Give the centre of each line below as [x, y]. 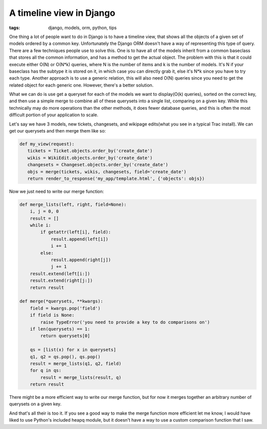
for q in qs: [46, 370]
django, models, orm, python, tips [83, 28]
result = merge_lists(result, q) [81, 377]
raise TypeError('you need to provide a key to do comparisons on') [125, 322]
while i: [41, 225]
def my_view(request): [47, 144]
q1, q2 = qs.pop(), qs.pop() [65, 357]
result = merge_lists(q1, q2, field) [76, 364]
